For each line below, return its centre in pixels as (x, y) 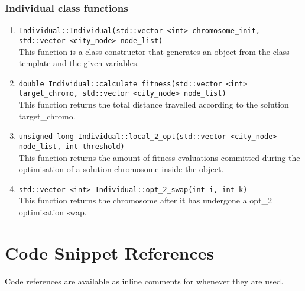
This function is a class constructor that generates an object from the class (154, 51)
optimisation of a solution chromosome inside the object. (121, 169)
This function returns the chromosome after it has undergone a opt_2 (145, 200)
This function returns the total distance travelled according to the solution (154, 104)
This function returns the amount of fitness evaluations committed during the (159, 157)
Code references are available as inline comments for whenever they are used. (144, 281)
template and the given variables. (79, 63)
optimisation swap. (53, 211)
